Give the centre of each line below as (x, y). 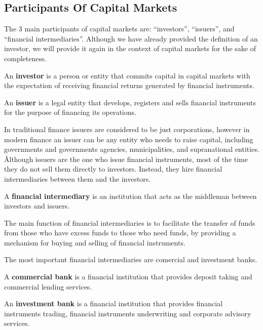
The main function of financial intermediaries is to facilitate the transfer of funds (130, 222)
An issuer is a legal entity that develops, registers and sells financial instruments (130, 102)
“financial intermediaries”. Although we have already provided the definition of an (131, 38)
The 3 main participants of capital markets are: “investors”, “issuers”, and (119, 29)
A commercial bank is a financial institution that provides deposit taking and (128, 277)
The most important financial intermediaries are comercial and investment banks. (131, 259)
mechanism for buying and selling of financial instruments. (95, 242)
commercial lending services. (48, 286)
